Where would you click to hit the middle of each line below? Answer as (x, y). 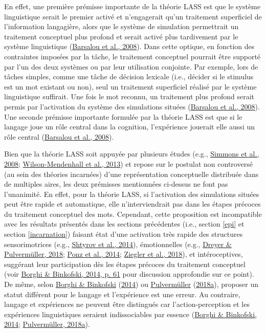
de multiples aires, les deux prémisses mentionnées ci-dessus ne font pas (116, 184)
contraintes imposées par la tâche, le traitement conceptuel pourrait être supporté (132, 56)
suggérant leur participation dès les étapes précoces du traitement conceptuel (125, 264)
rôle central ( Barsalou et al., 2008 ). (59, 136)
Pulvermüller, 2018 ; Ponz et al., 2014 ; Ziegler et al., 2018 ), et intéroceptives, (124, 254)
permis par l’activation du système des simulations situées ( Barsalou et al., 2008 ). (132, 106)
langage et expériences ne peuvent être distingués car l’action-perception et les (127, 304)
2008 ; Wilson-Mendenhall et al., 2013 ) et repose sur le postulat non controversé (128, 163)
